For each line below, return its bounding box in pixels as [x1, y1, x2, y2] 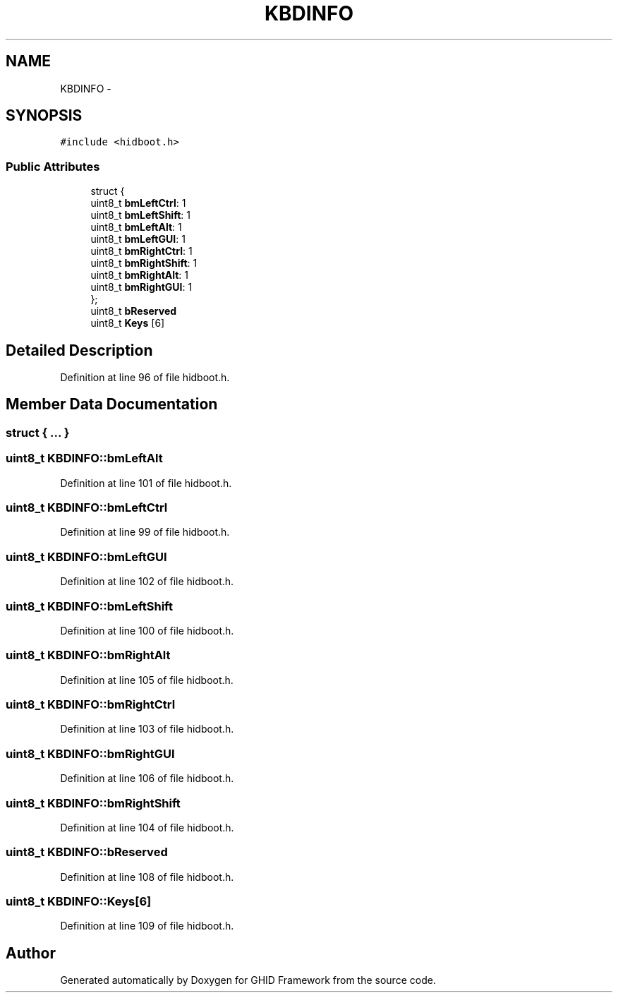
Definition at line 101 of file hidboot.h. [60, 476, 232, 489]
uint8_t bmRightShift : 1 [90, 257, 198, 270]
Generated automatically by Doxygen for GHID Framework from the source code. [60, 974, 436, 987]
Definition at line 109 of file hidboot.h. [60, 920, 234, 932]
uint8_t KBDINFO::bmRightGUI [6, 746, 175, 761]
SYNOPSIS [6, 107, 83, 125]
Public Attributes [6, 159, 100, 174]
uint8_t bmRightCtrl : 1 [90, 245, 193, 258]
